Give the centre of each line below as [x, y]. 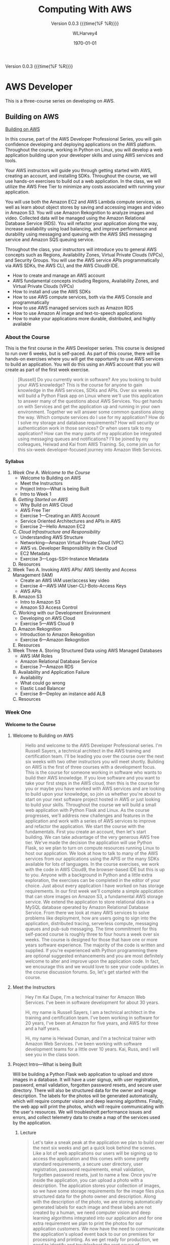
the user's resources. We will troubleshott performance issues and [82, 1112]
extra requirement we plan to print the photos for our [88, 1223]
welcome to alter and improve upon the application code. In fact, [93, 961]
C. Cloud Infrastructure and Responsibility [56, 532]
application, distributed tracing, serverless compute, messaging [92, 924]
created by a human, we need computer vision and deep [92, 1213]
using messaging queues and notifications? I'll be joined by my [83, 439]
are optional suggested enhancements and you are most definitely [94, 956]
